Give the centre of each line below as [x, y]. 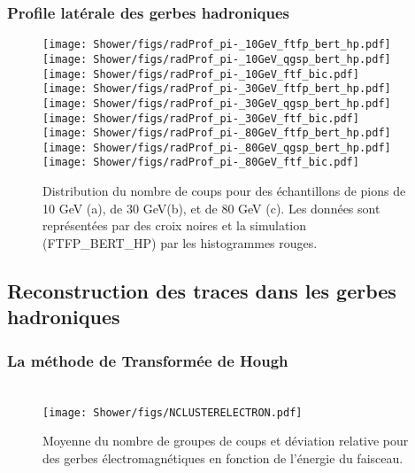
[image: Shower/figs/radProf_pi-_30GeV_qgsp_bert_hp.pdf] [217, 103]
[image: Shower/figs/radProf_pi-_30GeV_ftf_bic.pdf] [201, 118]
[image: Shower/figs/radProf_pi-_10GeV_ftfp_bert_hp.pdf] [217, 45]
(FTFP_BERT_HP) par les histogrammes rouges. [180, 242]
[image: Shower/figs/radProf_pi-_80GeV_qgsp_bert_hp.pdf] [217, 147]
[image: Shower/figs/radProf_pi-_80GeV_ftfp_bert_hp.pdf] [217, 133]
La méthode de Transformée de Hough [148, 360]
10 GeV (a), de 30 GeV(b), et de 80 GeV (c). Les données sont [211, 208]
